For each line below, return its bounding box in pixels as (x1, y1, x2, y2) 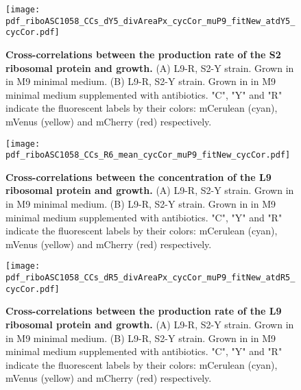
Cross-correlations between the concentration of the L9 (5, 169, 272, 184)
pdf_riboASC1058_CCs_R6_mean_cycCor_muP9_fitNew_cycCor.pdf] (5, 150, 291, 160)
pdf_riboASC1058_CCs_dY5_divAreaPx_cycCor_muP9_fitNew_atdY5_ (5, 16, 296, 26)
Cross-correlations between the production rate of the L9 (5, 304, 282, 318)
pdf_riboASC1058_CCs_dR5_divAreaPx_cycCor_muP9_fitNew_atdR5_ (5, 273, 296, 283)
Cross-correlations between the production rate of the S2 (5, 47, 281, 61)
